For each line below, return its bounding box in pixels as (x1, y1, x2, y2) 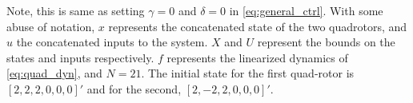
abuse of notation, (6, 18, 95, 34)
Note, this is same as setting (6, 2, 145, 18)
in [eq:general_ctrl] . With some (229, 2, 383, 18)
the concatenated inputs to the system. (16, 34, 208, 50)
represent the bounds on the (257, 34, 395, 50)
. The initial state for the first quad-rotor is (141, 65, 355, 81)
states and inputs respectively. (6, 49, 154, 65)
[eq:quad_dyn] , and (6, 65, 102, 81)
